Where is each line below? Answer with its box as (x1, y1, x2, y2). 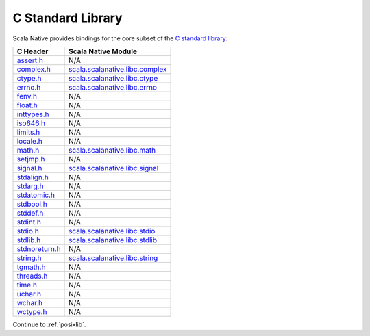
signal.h (16, 163, 42, 172)
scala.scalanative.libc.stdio (69, 226, 156, 235)
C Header (16, 47, 49, 56)
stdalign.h (16, 172, 49, 181)
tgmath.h (16, 262, 46, 272)
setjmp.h (16, 154, 45, 164)
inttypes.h (16, 109, 49, 119)
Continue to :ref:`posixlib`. (12, 320, 86, 328)
